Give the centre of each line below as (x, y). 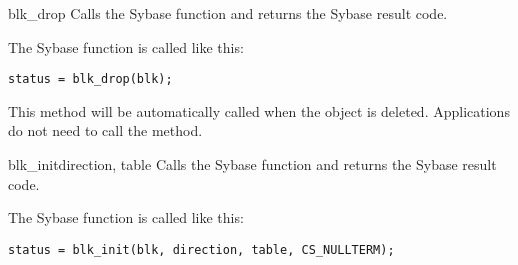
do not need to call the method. (105, 130)
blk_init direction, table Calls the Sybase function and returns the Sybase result (252, 164)
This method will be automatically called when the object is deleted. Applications (259, 110)
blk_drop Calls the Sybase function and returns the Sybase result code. (228, 13)
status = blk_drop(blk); (90, 79)
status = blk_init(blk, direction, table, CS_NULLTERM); (201, 249)
